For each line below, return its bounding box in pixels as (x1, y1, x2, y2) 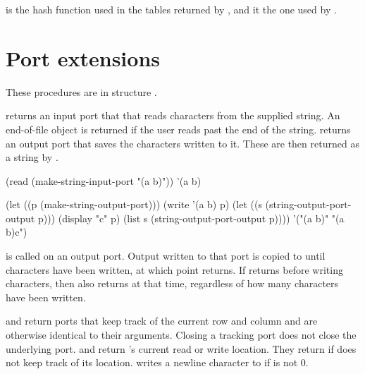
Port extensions (6, 43, 160, 72)
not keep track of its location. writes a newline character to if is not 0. (6, 355, 309, 370)
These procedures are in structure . (6, 84, 157, 99)
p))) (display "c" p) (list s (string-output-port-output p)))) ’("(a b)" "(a (37, 210, 345, 225)
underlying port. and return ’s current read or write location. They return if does (6, 341, 357, 356)
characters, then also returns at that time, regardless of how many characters (6, 276, 339, 291)
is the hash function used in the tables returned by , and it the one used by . (6, 2, 337, 16)
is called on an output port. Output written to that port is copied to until (6, 248, 326, 263)
